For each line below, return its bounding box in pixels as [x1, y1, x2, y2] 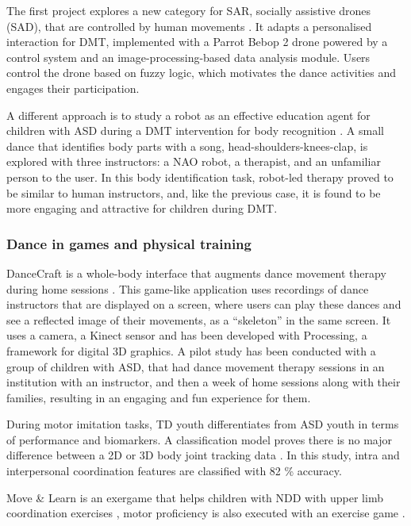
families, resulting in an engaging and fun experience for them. [6, 389, 311, 405]
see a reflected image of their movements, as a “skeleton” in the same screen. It [6, 311, 391, 328]
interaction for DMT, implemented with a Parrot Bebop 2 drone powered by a [6, 33, 388, 50]
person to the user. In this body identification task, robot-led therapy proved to [6, 168, 394, 185]
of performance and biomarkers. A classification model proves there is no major [6, 431, 392, 447]
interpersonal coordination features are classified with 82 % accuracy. [6, 463, 342, 479]
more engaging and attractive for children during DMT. [6, 200, 278, 217]
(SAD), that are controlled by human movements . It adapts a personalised [6, 17, 372, 34]
